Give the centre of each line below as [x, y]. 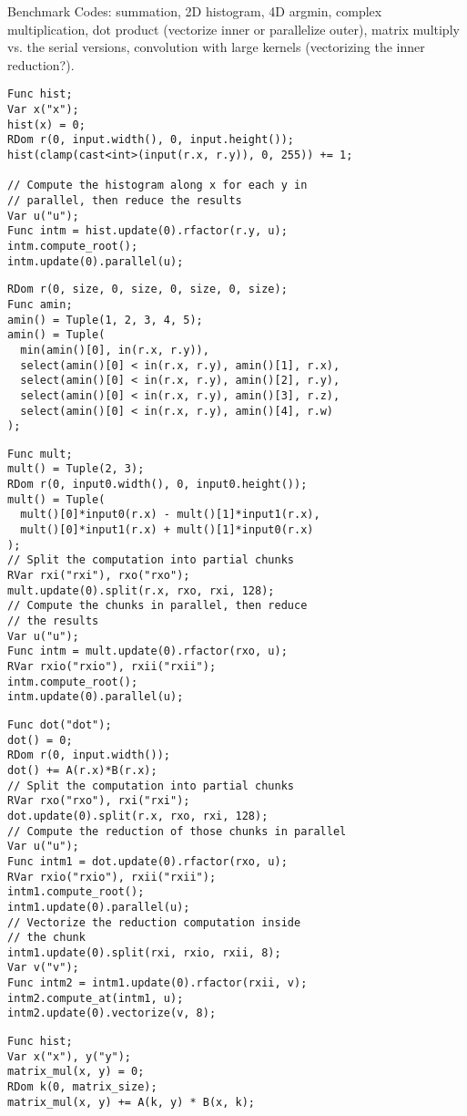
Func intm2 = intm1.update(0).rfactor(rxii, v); [157, 983]
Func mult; [40, 454]
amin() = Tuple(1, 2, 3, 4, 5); [105, 320]
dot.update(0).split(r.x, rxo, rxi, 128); [138, 816]
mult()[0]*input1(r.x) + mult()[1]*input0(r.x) [167, 530]
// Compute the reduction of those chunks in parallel [177, 831]
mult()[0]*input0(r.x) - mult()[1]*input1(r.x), [170, 515]
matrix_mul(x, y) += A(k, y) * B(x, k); [132, 1102]
